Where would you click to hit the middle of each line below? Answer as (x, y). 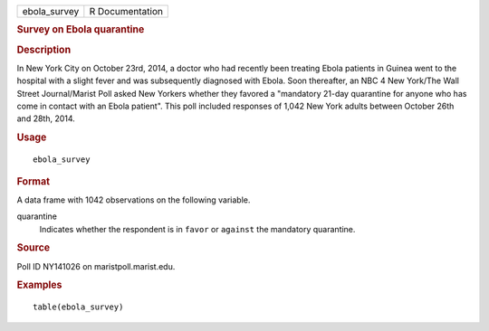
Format (33, 181)
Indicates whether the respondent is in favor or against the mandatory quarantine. (197, 229)
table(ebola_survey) (78, 307)
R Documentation (126, 11)
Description (44, 50)
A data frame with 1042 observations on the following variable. (134, 200)
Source (34, 248)
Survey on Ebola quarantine (81, 30)
